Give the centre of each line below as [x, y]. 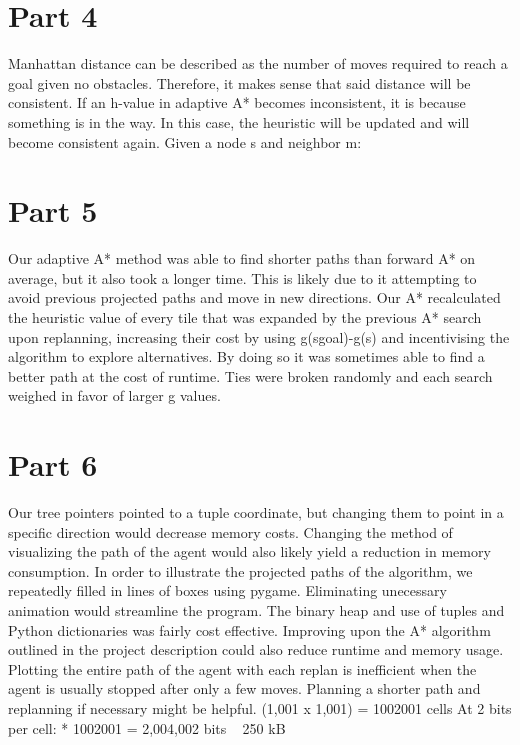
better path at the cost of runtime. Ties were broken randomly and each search [250, 375]
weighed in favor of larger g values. [114, 395]
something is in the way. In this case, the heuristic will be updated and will [239, 121]
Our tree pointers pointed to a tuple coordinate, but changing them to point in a [256, 512]
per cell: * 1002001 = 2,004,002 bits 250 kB [147, 727]
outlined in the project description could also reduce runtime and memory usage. [256, 649]
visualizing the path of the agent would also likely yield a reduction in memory [249, 551]
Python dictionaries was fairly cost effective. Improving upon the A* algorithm [249, 629]
